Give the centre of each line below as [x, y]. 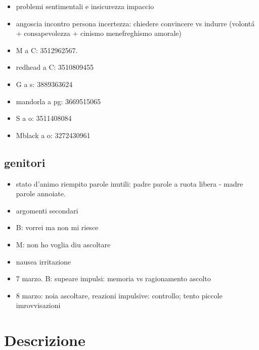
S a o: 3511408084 [44, 118]
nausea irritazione [44, 261]
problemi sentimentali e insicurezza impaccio [85, 6]
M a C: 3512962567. [47, 50]
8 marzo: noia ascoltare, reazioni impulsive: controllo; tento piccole [119, 295]
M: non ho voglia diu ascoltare [63, 244]
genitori [25, 162]
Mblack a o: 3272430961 [53, 135]
